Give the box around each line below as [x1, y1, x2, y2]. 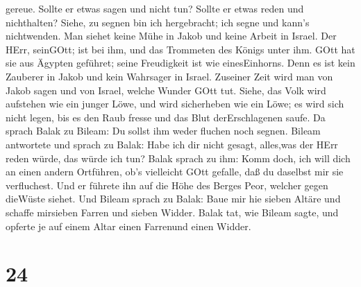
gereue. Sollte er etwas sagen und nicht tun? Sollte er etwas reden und [6, 1, 304, 15]
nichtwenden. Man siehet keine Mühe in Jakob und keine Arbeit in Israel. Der [6, 28, 337, 43]
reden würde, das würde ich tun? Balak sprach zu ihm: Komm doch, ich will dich [6, 150, 351, 165]
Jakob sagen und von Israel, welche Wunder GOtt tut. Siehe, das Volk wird [6, 82, 326, 97]
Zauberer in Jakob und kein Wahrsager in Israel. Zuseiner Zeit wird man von [6, 69, 333, 83]
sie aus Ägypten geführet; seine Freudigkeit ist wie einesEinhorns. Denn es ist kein [6, 55, 355, 70]
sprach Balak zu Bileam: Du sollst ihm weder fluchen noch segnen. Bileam [6, 123, 321, 138]
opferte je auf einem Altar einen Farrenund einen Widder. [6, 218, 251, 233]
